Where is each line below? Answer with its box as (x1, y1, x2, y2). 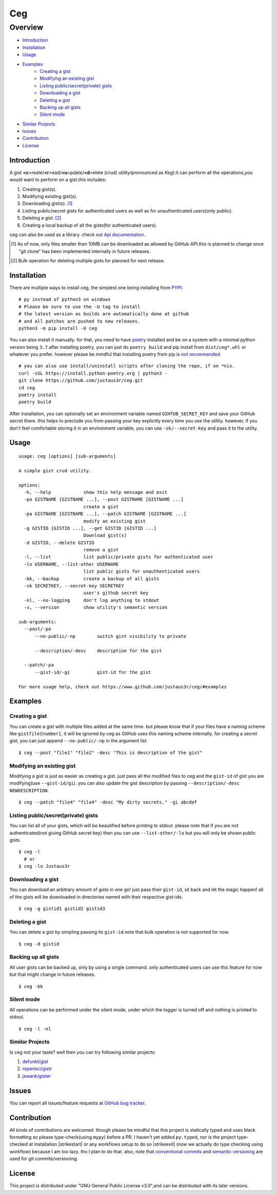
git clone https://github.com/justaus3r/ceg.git (18, 378, 143, 383)
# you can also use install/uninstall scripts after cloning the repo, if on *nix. (18, 363, 235, 369)
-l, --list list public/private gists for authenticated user (24, 554, 213, 560)
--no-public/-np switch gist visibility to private (34, 633, 187, 639)
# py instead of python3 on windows (18, 296, 111, 302)
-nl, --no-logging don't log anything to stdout (24, 597, 160, 603)
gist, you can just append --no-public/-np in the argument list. (9, 738, 148, 744)
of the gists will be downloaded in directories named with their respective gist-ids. (9, 894, 183, 900)
